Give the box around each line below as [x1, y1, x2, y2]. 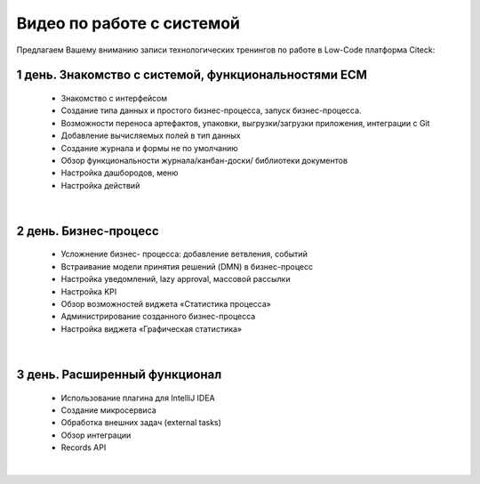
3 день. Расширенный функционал [16, 367, 222, 383]
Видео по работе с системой [16, 13, 240, 33]
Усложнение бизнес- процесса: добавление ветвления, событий [60, 249, 308, 260]
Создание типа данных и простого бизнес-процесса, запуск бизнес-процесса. [60, 105, 362, 116]
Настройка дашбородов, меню [60, 167, 179, 178]
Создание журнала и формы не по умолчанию [60, 142, 239, 153]
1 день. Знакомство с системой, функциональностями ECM [16, 68, 368, 83]
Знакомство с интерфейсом [60, 93, 168, 103]
